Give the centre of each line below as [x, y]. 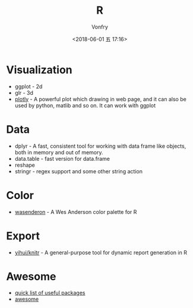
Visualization [39, 70]
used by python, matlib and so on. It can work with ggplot [85, 105]
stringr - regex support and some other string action [78, 171]
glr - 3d [24, 92]
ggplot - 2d [29, 86]
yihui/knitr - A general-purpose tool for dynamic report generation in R [101, 252]
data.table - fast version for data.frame [62, 158]
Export [23, 236]
